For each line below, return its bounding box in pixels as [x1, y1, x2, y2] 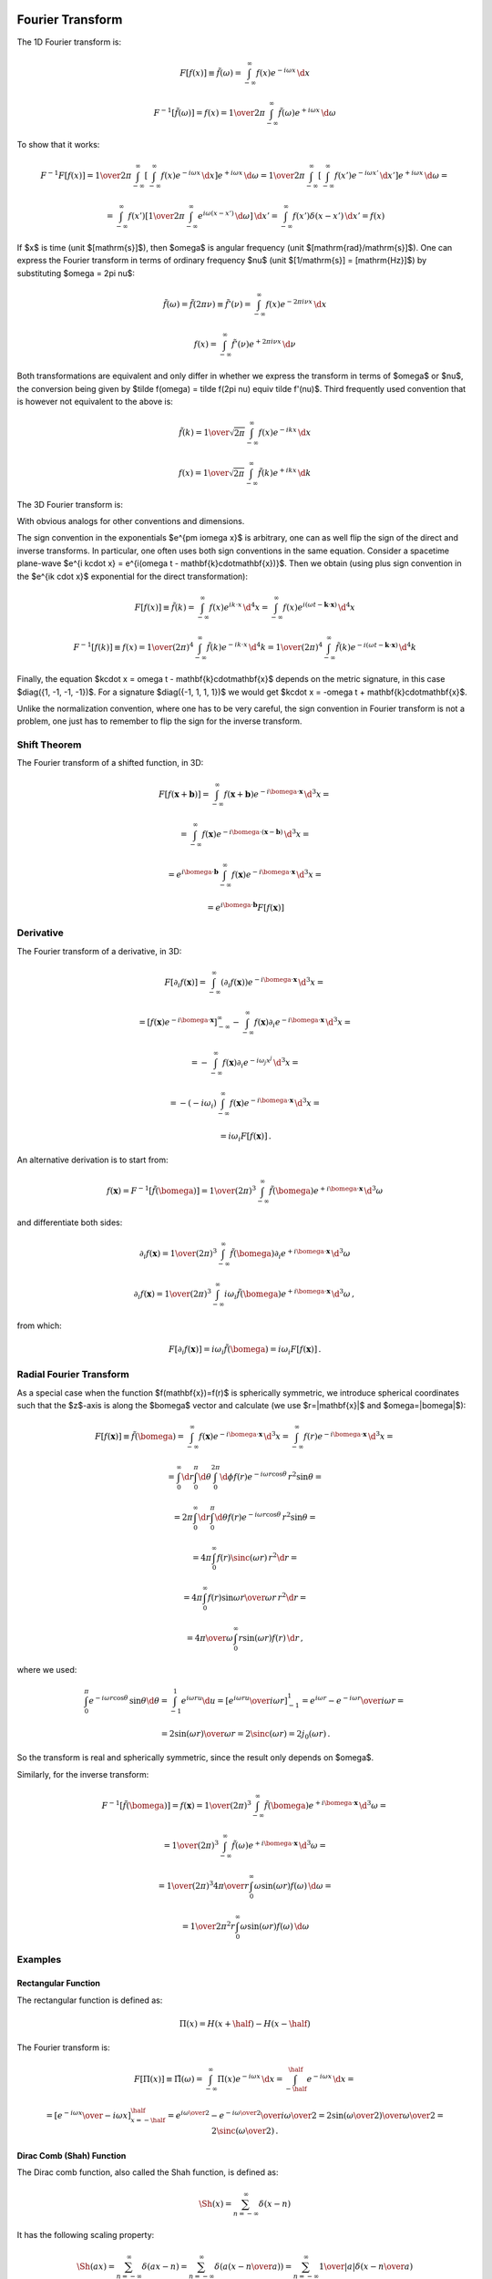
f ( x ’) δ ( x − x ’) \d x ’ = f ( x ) [292, 211, 385, 221]
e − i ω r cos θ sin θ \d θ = [87, 1694, 169, 1706]
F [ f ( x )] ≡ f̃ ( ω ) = [179, 67, 241, 77]
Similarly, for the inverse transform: [16, 1769, 149, 1779]
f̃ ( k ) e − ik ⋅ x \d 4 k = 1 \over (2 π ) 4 [206, 641, 323, 653]
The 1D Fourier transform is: [16, 36, 122, 47]
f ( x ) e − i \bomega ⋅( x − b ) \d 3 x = [201, 827, 310, 840]
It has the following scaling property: [16, 2230, 155, 2241]
